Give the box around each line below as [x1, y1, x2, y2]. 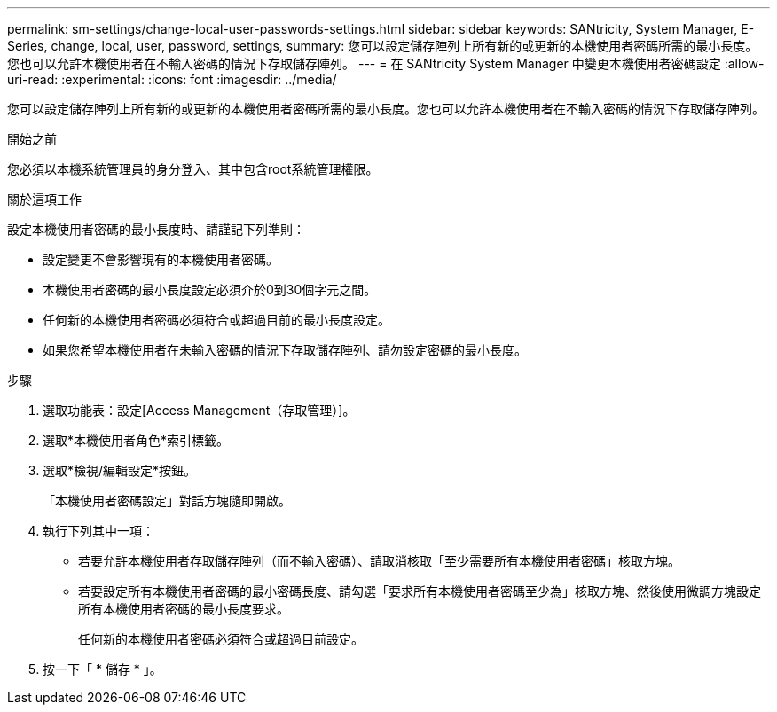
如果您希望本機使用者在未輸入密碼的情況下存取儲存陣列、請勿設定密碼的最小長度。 [43, 342, 527, 357]
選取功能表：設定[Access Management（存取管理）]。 [43, 403, 356, 418]
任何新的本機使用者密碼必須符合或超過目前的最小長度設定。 [43, 312, 390, 327]
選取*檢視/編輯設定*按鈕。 [43, 463, 197, 478]
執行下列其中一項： [43, 523, 154, 538]
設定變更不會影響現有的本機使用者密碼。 [43, 252, 279, 267]
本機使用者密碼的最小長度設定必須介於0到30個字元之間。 [43, 282, 377, 297]
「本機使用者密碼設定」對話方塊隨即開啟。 [43, 493, 291, 508]
